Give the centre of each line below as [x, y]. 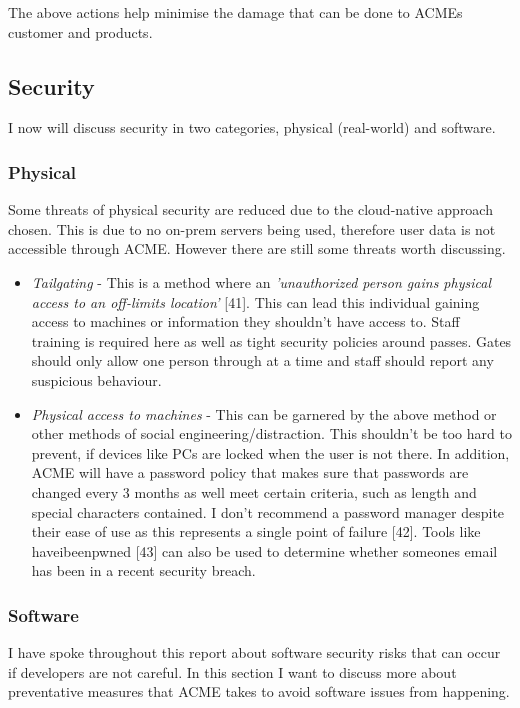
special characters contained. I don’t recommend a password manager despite [268, 511]
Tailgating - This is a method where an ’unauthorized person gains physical [261, 281]
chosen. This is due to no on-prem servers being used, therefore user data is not [252, 228]
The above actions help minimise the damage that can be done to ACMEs [235, 12]
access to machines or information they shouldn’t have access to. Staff [245, 321]
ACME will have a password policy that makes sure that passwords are [250, 472]
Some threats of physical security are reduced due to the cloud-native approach [250, 209]
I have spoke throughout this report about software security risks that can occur [254, 652]
